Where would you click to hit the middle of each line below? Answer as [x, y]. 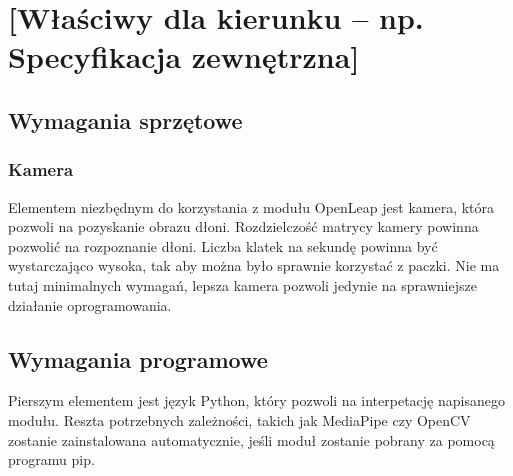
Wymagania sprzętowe [125, 119]
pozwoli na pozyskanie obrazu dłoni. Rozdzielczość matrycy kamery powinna [243, 226]
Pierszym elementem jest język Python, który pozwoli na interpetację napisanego [256, 400]
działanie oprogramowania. [90, 304]
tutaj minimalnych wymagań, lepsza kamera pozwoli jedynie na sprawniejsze [242, 284]
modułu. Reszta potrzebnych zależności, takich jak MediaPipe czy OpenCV [239, 419]
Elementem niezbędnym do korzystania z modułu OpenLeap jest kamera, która [251, 206]
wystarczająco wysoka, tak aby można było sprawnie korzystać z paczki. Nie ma [254, 265]
